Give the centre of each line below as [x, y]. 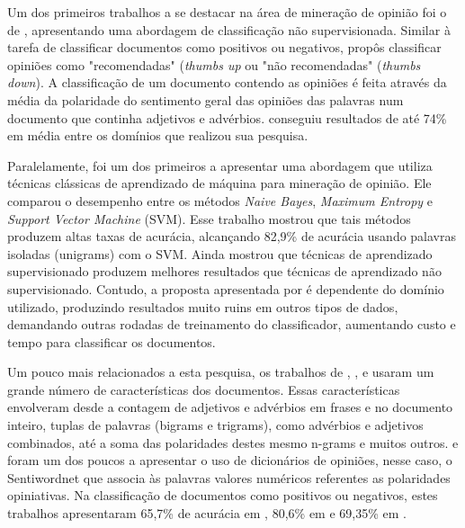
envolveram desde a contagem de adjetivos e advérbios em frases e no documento [230, 407]
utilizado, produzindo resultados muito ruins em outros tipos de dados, [203, 306]
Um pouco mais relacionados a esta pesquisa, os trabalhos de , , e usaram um [221, 372]
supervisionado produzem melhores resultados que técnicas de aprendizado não [224, 271]
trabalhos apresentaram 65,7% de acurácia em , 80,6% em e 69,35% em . [207, 513]
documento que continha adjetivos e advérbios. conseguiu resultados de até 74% [227, 117]
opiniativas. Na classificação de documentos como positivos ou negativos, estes [223, 495]
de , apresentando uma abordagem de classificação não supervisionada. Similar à [229, 29]
